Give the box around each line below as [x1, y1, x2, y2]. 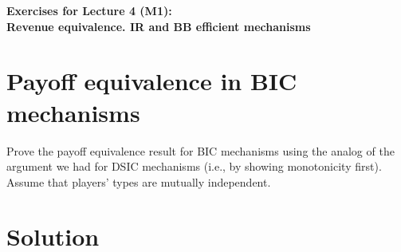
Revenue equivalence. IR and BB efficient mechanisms [6, 18, 311, 34]
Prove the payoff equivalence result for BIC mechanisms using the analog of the [6, 142, 395, 159]
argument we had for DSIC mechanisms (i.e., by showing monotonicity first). [6, 158, 382, 175]
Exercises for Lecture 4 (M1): [6, 2, 172, 18]
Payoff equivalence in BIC [6, 65, 297, 97]
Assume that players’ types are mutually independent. [6, 173, 271, 190]
